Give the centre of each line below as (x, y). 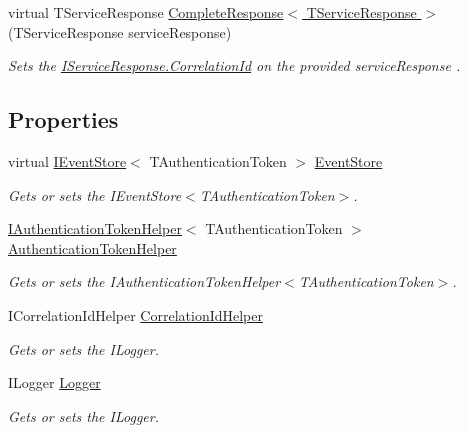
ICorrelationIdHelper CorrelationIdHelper (135, 314)
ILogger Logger (54, 382)
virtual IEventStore (67, 160)
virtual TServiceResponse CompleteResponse (146, 12)
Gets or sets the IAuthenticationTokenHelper (144, 281)
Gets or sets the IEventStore (95, 194)
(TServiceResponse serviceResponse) (120, 31)
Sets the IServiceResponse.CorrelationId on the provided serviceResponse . (234, 65)
